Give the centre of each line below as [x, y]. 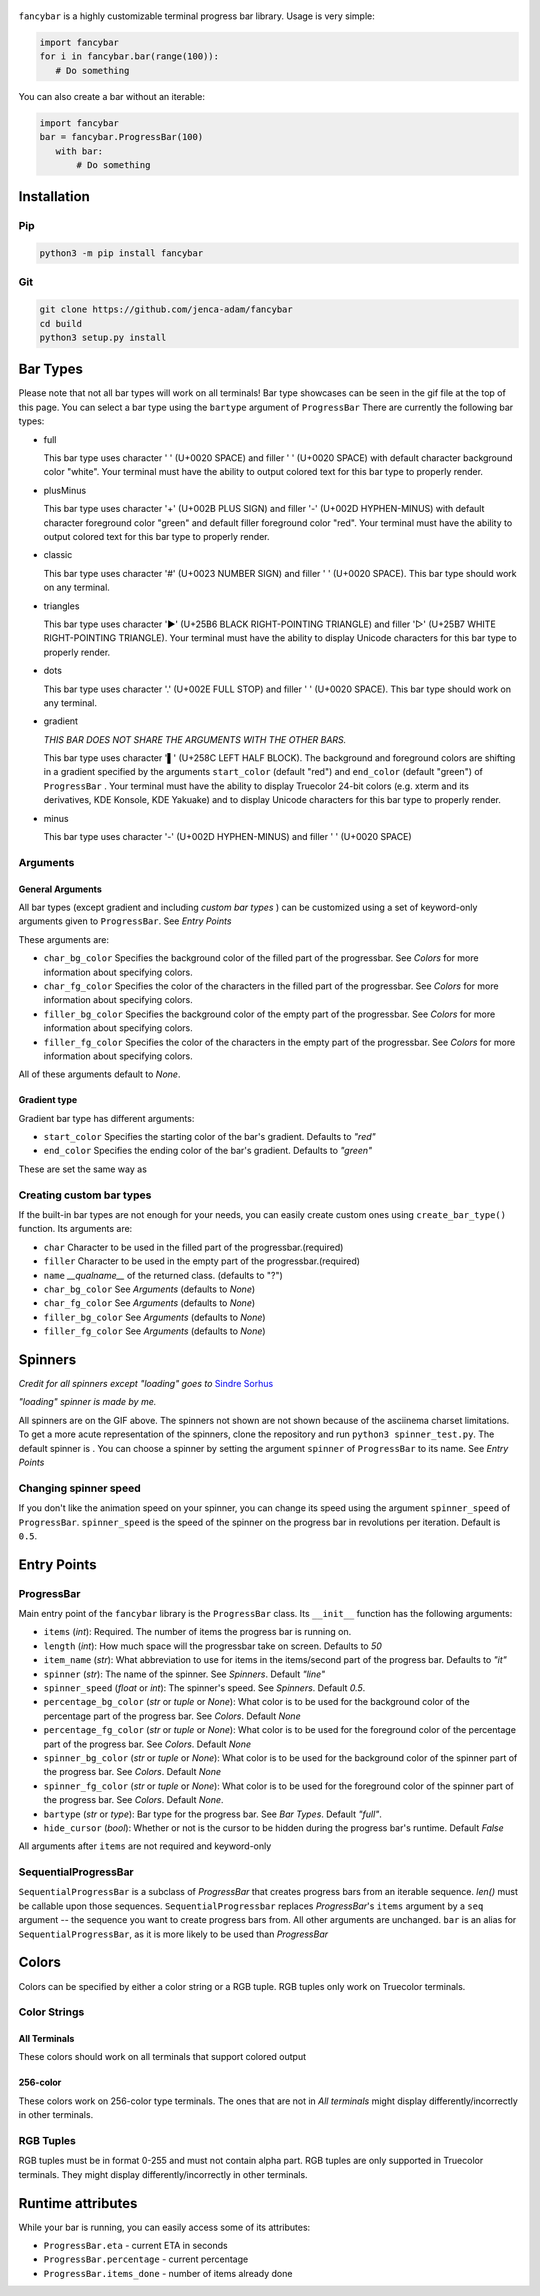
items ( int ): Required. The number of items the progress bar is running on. [197, 1632]
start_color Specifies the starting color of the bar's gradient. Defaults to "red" [210, 1137]
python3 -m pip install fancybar [121, 253]
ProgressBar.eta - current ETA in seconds [136, 2246]
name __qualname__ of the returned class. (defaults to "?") [163, 1275]
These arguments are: [64, 939]
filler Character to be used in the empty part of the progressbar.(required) [201, 1261]
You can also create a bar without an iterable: [111, 96]
